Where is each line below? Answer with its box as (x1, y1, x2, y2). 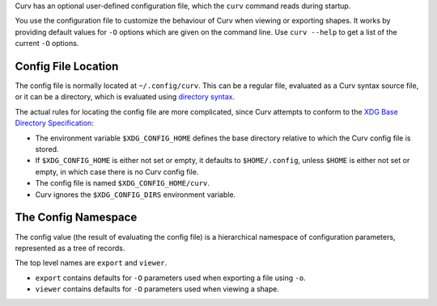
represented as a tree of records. (15, 243, 125, 253)
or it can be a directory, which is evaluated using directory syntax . (15, 92, 235, 102)
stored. (35, 145, 60, 154)
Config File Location (15, 59, 119, 73)
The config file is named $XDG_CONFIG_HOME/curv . (35, 178, 210, 188)
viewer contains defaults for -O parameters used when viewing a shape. (35, 284, 279, 294)
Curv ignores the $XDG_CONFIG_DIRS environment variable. (35, 190, 236, 199)
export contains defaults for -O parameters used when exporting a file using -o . (35, 273, 307, 283)
